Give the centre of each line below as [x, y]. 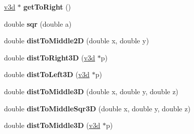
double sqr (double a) [38, 23]
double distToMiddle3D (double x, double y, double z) [91, 91]
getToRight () [47, 7]
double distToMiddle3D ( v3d [52, 125]
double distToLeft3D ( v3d [47, 74]
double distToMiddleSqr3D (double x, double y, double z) [97, 108]
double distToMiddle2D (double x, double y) [77, 41]
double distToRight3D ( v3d [50, 57]
